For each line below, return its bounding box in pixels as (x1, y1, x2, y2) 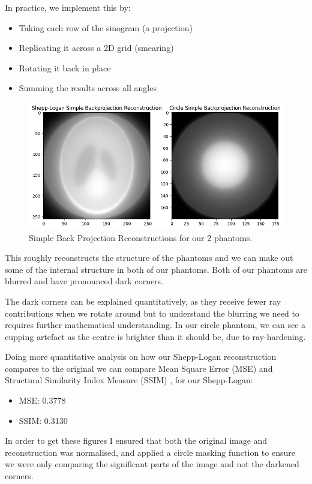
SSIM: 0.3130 (19, 414, 68, 426)
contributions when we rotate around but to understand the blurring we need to (5, 306, 299, 319)
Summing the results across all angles (19, 82, 157, 94)
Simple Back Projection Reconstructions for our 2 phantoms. (29, 231, 253, 243)
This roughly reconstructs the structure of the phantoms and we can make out (5, 251, 293, 264)
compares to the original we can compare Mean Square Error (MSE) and (5, 362, 273, 374)
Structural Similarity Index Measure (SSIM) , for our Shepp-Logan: (5, 374, 253, 386)
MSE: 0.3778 (19, 394, 66, 407)
